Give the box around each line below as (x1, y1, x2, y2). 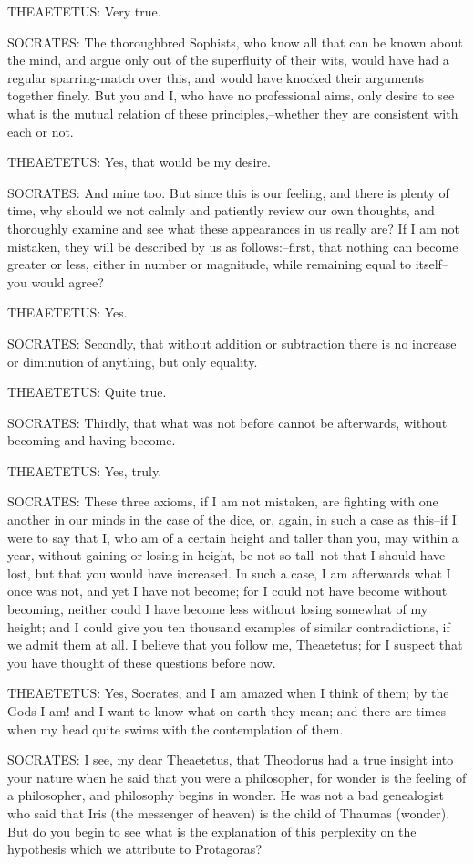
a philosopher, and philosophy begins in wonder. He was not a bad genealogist (7, 786, 444, 805)
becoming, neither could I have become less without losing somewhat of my (7, 599, 428, 619)
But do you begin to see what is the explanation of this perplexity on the (7, 821, 417, 840)
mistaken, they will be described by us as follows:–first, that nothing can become (7, 236, 459, 255)
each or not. (7, 121, 74, 141)
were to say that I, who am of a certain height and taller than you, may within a (7, 527, 459, 547)
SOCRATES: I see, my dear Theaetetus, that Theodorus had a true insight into (7, 750, 454, 769)
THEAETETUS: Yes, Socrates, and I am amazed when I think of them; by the (7, 683, 449, 703)
